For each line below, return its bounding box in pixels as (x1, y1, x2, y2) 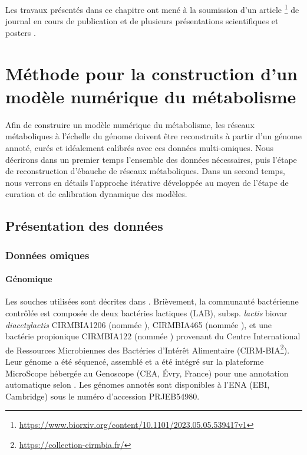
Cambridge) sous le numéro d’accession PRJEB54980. (5, 389, 200, 402)
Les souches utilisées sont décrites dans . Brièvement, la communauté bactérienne (5, 295, 299, 307)
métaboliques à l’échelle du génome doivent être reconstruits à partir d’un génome (5, 130, 302, 142)
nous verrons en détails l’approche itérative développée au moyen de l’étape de (5, 176, 289, 188)
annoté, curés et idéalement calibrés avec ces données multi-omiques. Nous (5, 141, 274, 153)
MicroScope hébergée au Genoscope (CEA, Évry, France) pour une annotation (5, 366, 289, 379)
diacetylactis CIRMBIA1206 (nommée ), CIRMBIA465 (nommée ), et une (5, 318, 272, 330)
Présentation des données (5, 217, 163, 235)
